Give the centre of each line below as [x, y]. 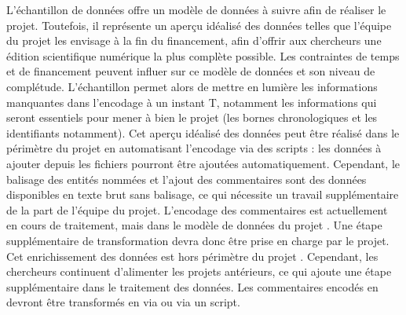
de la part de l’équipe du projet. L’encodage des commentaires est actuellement [197, 209]
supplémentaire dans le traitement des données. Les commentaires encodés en [192, 286]
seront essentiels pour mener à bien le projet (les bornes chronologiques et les [192, 117]
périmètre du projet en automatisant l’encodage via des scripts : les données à [194, 148]
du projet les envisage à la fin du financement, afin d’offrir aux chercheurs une [194, 40]
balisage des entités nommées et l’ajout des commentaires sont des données [187, 179]
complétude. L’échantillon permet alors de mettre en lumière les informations [192, 86]
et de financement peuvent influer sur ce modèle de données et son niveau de [191, 71]
